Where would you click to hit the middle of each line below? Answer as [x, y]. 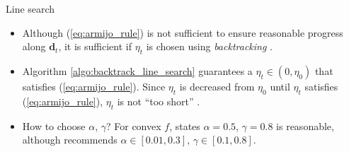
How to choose [54, 125]
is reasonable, [305, 125]
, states [185, 125]
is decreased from [217, 86]
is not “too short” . [159, 101]
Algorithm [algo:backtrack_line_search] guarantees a [137, 70]
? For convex [133, 125]
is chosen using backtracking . [209, 46]
